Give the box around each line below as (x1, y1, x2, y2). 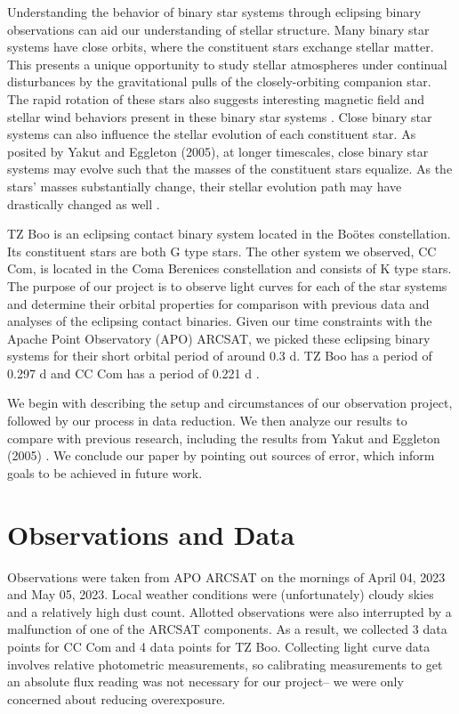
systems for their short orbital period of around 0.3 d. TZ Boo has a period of (7, 346, 432, 365)
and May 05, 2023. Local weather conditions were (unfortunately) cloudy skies (7, 585, 434, 604)
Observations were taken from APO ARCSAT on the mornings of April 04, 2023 (7, 567, 446, 586)
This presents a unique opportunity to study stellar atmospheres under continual (7, 54, 447, 73)
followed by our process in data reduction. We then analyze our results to (7, 411, 407, 430)
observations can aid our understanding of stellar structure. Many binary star (7, 20, 430, 38)
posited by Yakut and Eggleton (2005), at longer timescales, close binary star (7, 142, 429, 160)
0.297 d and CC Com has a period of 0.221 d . (7, 363, 260, 382)
